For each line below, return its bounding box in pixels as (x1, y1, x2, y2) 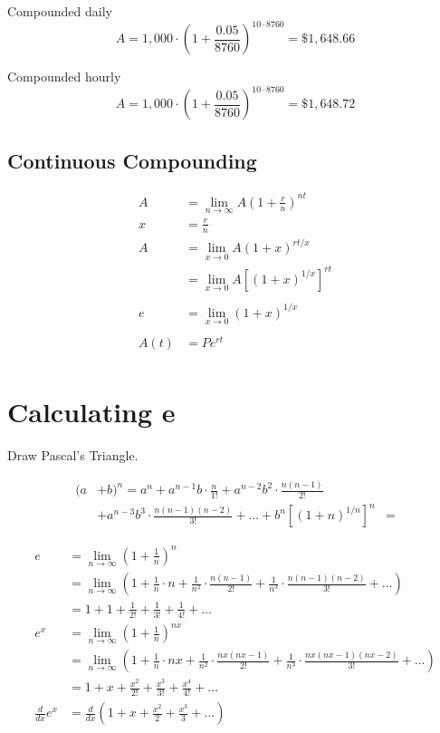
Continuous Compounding (7, 146, 257, 174)
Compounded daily (7, 2, 112, 20)
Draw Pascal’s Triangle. (7, 446, 139, 465)
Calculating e (7, 393, 176, 430)
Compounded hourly (7, 67, 121, 86)
